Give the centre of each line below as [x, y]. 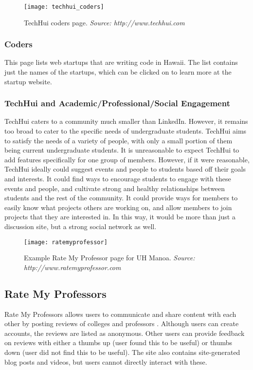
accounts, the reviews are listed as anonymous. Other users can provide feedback [125, 333]
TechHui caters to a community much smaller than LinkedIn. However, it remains [126, 121]
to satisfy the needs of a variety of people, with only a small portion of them [118, 140]
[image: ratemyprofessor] [66, 242]
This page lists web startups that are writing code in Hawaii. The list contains [121, 62]
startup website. [28, 81]
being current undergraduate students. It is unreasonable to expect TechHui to [122, 150]
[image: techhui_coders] [64, 7]
